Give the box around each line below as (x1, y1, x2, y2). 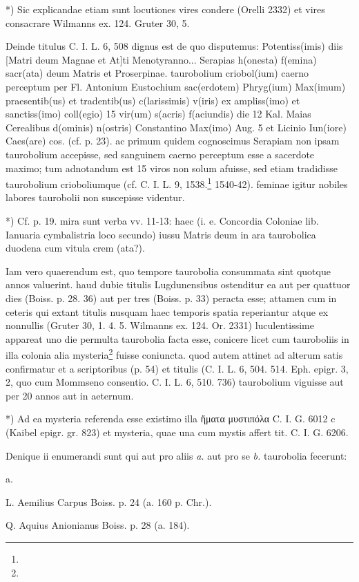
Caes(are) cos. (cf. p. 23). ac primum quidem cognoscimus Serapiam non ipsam (6, 133, 340, 148)
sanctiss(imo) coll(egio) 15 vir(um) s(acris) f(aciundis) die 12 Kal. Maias (6, 106, 311, 121)
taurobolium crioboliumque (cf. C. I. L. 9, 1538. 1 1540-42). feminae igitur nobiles (6, 175, 348, 191)
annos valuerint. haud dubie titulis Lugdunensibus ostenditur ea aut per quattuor (6, 277, 351, 292)
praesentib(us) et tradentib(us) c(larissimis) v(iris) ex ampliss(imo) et (6, 93, 300, 107)
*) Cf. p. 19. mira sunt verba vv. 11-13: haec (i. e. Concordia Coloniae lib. (6, 213, 319, 227)
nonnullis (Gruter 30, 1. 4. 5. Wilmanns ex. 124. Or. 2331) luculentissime (6, 318, 314, 332)
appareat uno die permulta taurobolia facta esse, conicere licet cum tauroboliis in (6, 331, 349, 346)
